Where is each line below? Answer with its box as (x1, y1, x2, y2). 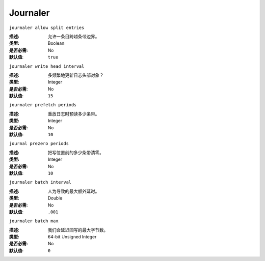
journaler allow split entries (9, 25, 84, 30)
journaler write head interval (9, 63, 84, 69)
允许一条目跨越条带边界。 (48, 33, 100, 39)
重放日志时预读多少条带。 (48, 111, 100, 116)
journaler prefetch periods (9, 102, 77, 108)
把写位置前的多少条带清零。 (48, 149, 104, 155)
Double (48, 195, 62, 201)
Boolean (48, 40, 65, 46)
